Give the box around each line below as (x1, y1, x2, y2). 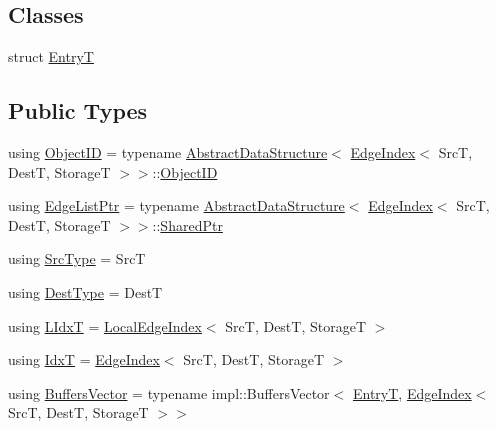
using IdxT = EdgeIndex (8, 349, 160, 370)
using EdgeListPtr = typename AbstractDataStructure (8, 195, 345, 216)
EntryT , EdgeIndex (352, 382, 472, 403)
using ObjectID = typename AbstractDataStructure (8, 142, 328, 162)
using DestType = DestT (8, 281, 163, 302)
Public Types (8, 95, 148, 126)
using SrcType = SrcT (8, 248, 146, 269)
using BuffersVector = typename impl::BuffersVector (8, 382, 330, 403)
